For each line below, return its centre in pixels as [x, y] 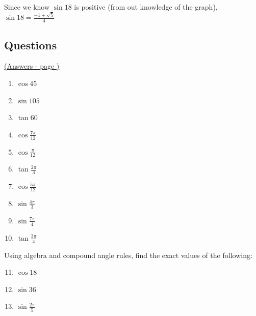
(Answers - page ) [32, 66]
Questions [31, 45]
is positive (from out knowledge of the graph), [146, 7]
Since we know [27, 7]
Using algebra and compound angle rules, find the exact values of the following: [128, 255]
